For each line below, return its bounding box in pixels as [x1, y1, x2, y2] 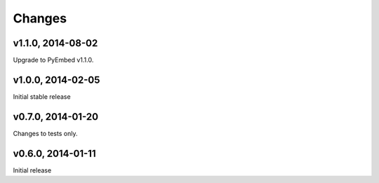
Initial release [13, 165, 52, 175]
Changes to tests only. [13, 129, 78, 137]
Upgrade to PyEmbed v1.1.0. [13, 56, 94, 65]
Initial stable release [13, 92, 71, 101]
